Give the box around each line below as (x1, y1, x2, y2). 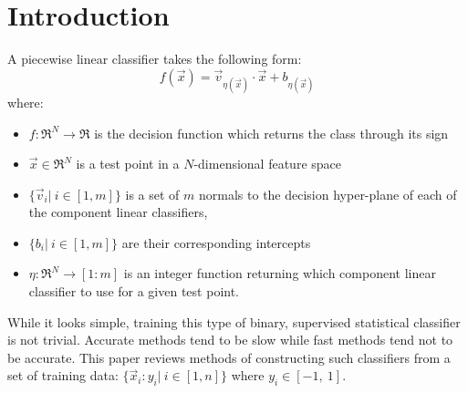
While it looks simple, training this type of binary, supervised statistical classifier (7, 312, 461, 331)
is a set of (125, 184, 180, 203)
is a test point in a (76, 154, 180, 173)
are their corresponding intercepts (121, 233, 311, 252)
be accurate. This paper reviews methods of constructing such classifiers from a (7, 347, 451, 367)
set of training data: (7, 366, 119, 385)
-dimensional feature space (193, 154, 341, 173)
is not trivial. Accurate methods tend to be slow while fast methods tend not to (7, 330, 453, 349)
